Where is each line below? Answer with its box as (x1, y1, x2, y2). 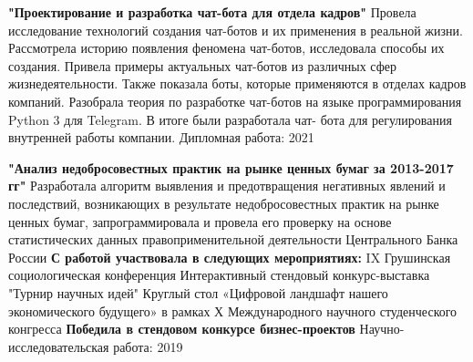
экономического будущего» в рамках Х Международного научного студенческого (8, 301, 458, 320)
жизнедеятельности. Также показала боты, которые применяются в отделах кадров (8, 74, 467, 93)
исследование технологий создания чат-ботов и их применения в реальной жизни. (8, 20, 463, 39)
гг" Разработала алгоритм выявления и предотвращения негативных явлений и (8, 176, 446, 195)
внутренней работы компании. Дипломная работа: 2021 (8, 128, 314, 147)
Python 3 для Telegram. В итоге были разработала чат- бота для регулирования (8, 109, 452, 129)
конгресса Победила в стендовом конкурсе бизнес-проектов (8, 319, 355, 338)
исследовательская (8, 336, 109, 356)
